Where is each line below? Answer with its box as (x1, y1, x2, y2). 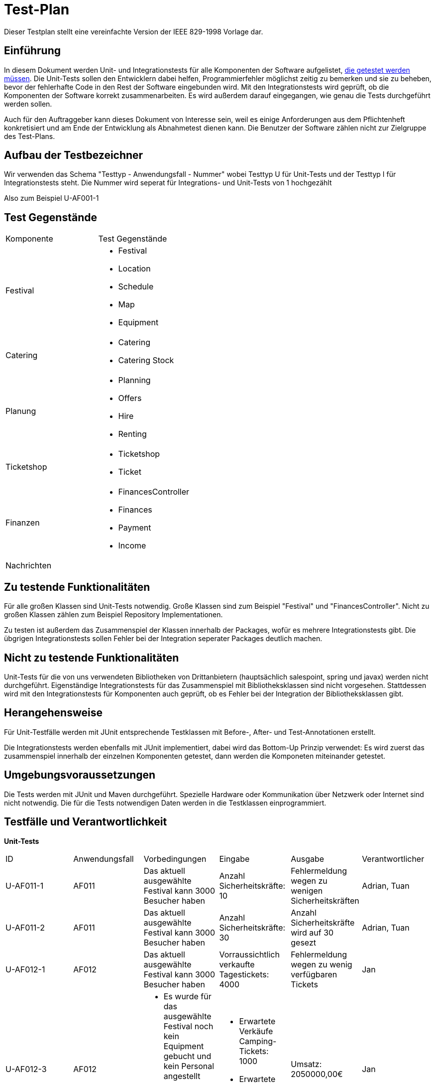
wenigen (291, 885, 323, 896)
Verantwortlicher (362, 853, 425, 864)
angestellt (163, 1071, 201, 1081)
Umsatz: (291, 1059, 322, 1069)
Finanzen (5, 518, 40, 528)
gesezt (291, 937, 317, 948)
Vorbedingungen (143, 853, 207, 864)
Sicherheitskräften (291, 895, 359, 906)
